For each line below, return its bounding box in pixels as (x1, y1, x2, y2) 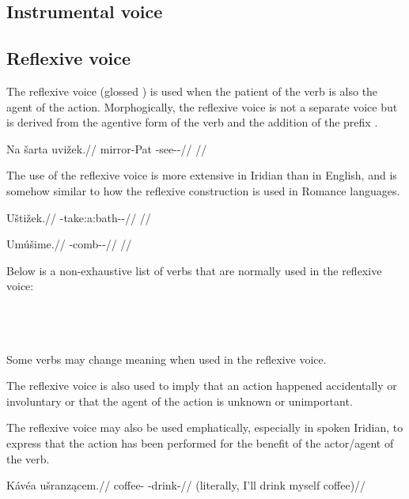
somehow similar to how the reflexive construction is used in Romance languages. (6, 182, 400, 198)
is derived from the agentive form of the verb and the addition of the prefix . (6, 114, 378, 130)
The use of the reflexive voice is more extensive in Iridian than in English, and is (6, 167, 397, 183)
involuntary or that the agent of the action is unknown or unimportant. (6, 392, 353, 409)
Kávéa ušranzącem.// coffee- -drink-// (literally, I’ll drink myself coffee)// (6, 477, 366, 493)
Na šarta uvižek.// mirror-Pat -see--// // (6, 140, 207, 157)
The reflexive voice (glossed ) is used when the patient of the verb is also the (6, 82, 378, 99)
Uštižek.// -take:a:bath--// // (6, 209, 151, 225)
